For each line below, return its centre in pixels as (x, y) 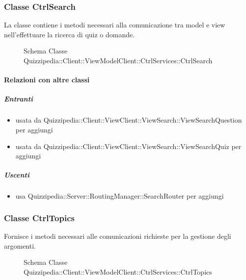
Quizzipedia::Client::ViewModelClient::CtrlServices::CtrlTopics (118, 271)
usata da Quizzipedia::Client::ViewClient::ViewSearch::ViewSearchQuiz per (128, 146)
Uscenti (17, 175)
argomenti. (20, 245)
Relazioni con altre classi (47, 80)
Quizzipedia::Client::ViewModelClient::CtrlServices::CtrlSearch (118, 60)
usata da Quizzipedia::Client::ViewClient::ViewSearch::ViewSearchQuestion (129, 120)
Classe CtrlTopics (39, 217)
